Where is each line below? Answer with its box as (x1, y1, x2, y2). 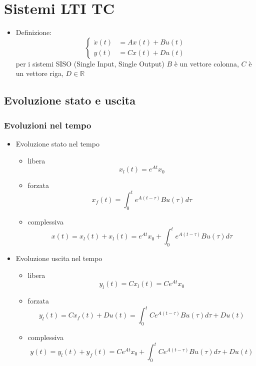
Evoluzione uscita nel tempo (15, 252, 102, 263)
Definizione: (15, 27, 52, 37)
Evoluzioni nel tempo (4, 118, 91, 131)
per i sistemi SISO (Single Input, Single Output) (15, 58, 164, 68)
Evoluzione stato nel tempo (15, 138, 99, 148)
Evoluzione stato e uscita (4, 92, 135, 108)
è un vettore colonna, (174, 58, 239, 68)
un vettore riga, (15, 68, 63, 78)
